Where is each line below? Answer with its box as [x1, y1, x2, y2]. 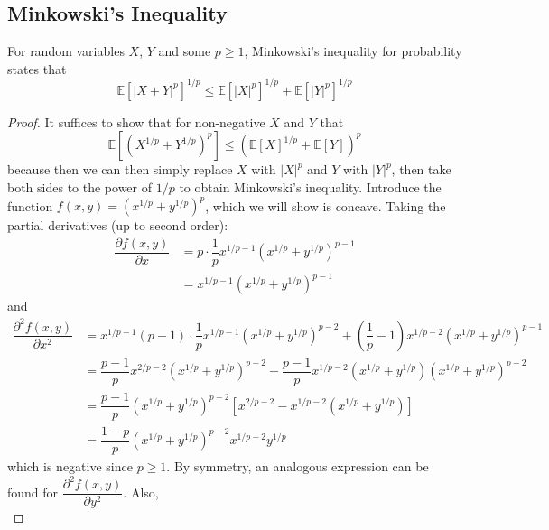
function [7, 196, 53, 215]
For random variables [7, 42, 125, 60]
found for [7, 482, 59, 501]
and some [158, 42, 211, 60]
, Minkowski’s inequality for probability [244, 42, 462, 60]
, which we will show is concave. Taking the [205, 196, 446, 215]
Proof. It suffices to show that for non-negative [7, 112, 265, 131]
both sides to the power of [7, 178, 153, 197]
